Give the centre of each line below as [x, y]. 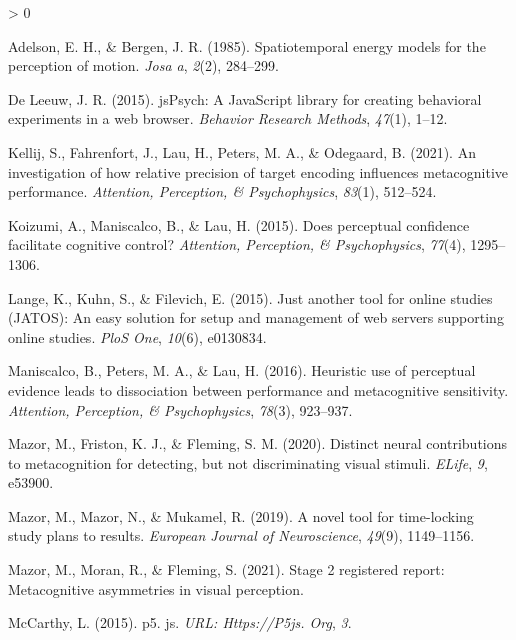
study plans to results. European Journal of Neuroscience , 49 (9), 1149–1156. [241, 535]
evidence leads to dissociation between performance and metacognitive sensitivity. [258, 389]
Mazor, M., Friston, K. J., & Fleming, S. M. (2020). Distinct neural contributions [258, 443]
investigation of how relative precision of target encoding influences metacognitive [258, 171]
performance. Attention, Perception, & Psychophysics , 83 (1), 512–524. [222, 191]
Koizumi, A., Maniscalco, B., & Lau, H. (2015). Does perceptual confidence [239, 224]
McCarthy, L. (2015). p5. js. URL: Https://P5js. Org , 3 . [180, 622]
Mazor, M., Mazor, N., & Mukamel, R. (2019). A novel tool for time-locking [241, 515]
